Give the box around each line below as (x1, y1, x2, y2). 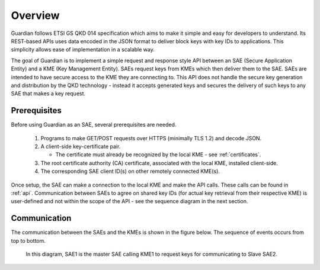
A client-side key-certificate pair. (40, 143, 121, 150)
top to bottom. (11, 237, 46, 244)
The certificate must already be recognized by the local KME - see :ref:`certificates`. (55, 151, 261, 158)
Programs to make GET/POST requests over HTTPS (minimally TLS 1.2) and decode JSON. (40, 134, 262, 142)
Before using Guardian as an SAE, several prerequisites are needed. (11, 121, 177, 128)
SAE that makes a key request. (11, 90, 86, 97)
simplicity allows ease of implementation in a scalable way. (11, 46, 155, 53)
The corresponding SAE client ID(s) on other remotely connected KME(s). (40, 168, 220, 175)
